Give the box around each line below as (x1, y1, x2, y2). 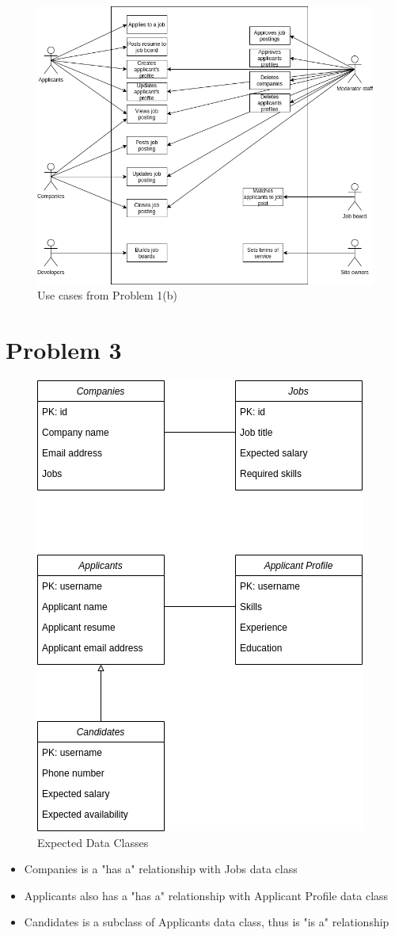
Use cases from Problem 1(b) (37, 287, 178, 303)
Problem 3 (6, 333, 122, 365)
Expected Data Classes (37, 834, 149, 850)
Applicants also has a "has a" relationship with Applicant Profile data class (24, 887, 389, 903)
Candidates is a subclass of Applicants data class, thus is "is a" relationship (24, 914, 389, 930)
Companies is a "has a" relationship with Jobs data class (24, 861, 298, 877)
